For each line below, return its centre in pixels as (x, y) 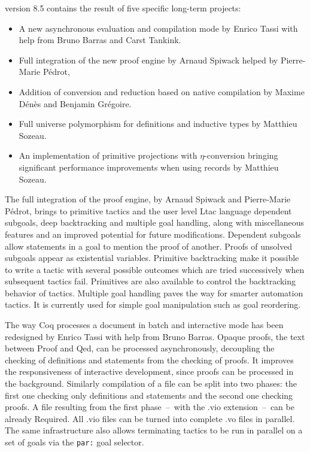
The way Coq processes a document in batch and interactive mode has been (144, 325)
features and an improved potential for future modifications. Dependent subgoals (153, 234)
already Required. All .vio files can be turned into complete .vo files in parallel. (150, 418)
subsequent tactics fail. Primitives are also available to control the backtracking (151, 281)
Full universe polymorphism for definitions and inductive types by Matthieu (158, 124)
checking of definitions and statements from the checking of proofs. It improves (149, 360)
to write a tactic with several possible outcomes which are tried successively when (155, 269)
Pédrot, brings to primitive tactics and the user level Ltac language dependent (148, 210)
